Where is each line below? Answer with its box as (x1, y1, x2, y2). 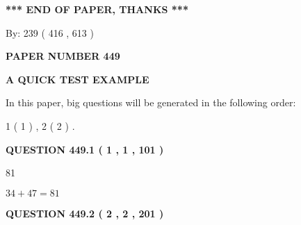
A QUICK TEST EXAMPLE (6, 72, 149, 86)
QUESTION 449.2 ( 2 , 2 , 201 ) (6, 206, 164, 220)
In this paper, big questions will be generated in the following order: (6, 95, 296, 110)
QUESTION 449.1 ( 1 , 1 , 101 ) (6, 142, 164, 156)
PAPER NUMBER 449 (6, 49, 120, 63)
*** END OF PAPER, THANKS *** (6, 2, 188, 16)
